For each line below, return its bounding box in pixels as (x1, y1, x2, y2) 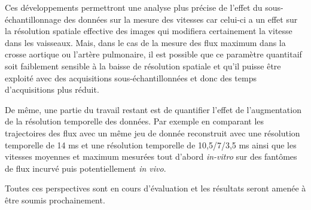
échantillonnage (5, 13, 62, 25)
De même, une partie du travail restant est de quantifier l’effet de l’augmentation (5, 103, 301, 115)
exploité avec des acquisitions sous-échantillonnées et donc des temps (5, 71, 257, 84)
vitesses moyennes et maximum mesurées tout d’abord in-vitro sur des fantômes (5, 150, 297, 163)
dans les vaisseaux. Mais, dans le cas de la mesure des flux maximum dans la (5, 36, 286, 48)
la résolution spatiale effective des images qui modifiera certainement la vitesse (5, 25, 292, 37)
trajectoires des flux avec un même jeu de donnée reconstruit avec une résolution (5, 126, 300, 139)
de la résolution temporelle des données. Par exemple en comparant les (5, 115, 264, 127)
